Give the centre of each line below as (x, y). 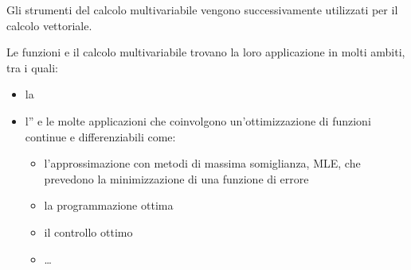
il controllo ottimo (88, 231)
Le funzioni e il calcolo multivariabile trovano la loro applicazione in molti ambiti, (206, 52)
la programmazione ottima (109, 205)
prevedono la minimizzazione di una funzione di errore (176, 178)
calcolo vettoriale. (49, 25)
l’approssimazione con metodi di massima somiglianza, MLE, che (202, 163)
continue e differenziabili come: (100, 136)
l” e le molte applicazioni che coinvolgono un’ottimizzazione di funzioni (198, 120)
